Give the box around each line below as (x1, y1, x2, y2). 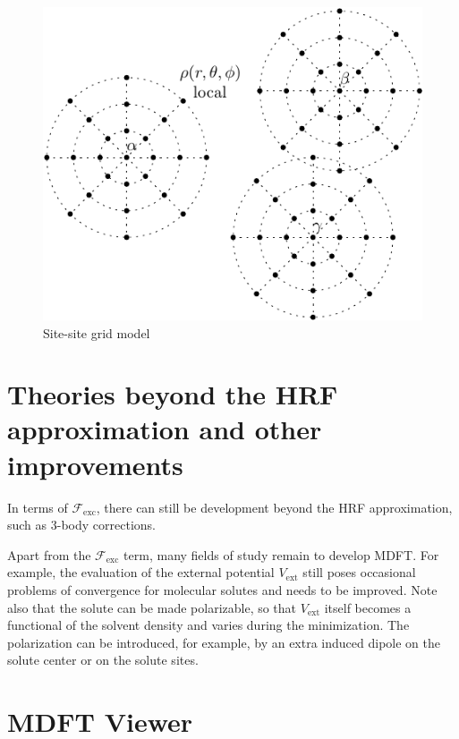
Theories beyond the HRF (7, 376, 338, 412)
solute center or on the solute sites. (7, 650, 199, 669)
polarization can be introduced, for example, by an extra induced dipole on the (7, 633, 440, 651)
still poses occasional (302, 563, 416, 582)
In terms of (7, 497, 68, 516)
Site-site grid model (43, 323, 150, 342)
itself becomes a (324, 598, 412, 616)
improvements (7, 446, 183, 482)
